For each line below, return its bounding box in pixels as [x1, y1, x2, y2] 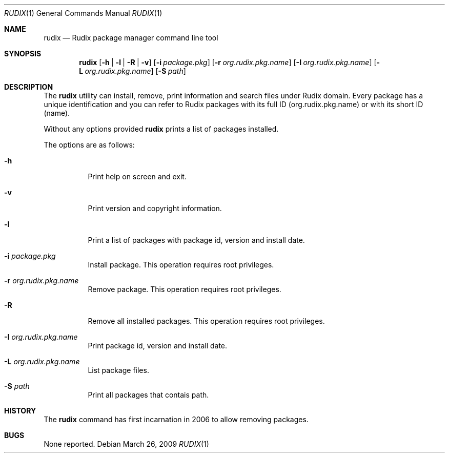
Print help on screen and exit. [88, 172, 187, 181]
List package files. [88, 366, 149, 375]
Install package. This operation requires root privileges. [88, 260, 274, 269]
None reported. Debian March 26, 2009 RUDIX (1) [44, 440, 209, 448]
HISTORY [4, 406, 36, 415]
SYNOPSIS [4, 49, 42, 58]
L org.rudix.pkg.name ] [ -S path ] [79, 67, 186, 75]
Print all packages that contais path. [88, 390, 209, 399]
